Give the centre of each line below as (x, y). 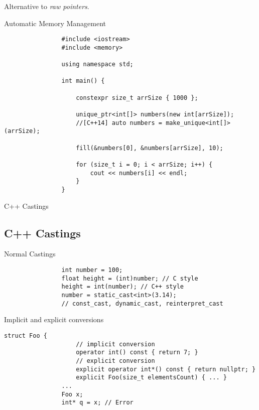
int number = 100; (92, 270)
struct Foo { (26, 335)
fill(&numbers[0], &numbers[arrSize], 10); (150, 148)
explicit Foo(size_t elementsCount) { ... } (151, 378)
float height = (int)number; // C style (130, 278)
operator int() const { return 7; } (137, 353)
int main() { (83, 81)
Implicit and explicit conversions (54, 319)
